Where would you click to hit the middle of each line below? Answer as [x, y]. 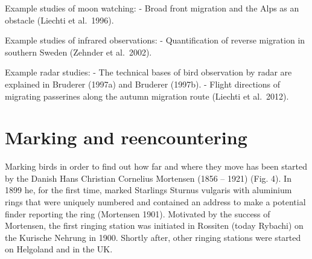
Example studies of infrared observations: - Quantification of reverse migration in [155, 40]
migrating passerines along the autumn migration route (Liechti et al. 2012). [147, 96]
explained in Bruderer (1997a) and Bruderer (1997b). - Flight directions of [142, 84]
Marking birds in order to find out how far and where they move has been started [156, 166]
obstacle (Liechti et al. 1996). [59, 20]
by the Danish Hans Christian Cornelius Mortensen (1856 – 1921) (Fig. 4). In [148, 178]
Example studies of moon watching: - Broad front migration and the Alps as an [152, 8]
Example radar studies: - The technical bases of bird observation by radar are [148, 72]
